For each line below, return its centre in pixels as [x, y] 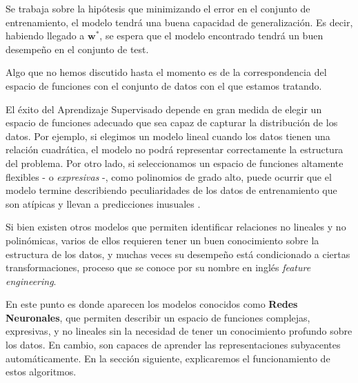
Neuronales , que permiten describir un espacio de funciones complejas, [158, 317]
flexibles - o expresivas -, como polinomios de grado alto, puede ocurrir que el [169, 176]
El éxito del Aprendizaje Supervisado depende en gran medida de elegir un [164, 109]
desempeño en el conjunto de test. [77, 49]
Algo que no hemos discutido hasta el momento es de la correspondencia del [166, 72]
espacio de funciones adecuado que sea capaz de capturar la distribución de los [172, 122]
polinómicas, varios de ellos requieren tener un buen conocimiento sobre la [162, 240]
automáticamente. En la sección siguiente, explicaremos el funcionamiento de [168, 358]
